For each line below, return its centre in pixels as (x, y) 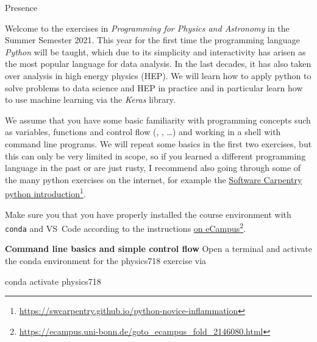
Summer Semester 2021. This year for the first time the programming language (152, 40)
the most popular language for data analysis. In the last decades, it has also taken (158, 64)
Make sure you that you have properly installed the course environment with (148, 214)
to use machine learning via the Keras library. (90, 99)
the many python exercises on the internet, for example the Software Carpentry (154, 179)
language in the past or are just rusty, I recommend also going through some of (153, 168)
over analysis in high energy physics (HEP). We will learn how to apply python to (158, 75)
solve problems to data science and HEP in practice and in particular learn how (154, 87)
